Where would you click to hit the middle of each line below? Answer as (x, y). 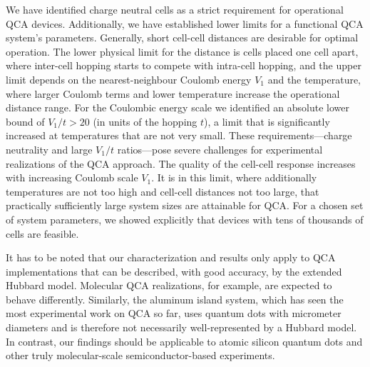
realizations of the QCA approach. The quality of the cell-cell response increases (181, 163)
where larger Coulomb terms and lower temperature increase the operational (173, 93)
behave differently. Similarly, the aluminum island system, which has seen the (175, 299)
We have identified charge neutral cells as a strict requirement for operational (175, 9)
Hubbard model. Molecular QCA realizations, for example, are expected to (169, 285)
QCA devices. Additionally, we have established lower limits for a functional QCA (185, 23)
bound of (25, 121)
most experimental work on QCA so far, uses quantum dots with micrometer (174, 313)
